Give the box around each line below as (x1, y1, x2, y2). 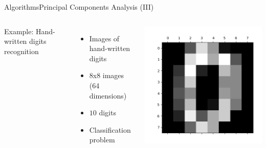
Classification (89, 124, 131, 135)
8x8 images (89, 70, 124, 81)
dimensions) (89, 90, 127, 101)
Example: (4, 26, 34, 36)
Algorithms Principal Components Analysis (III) (4, 2, 154, 12)
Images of (89, 33, 120, 43)
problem (89, 134, 115, 145)
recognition (4, 45, 39, 56)
